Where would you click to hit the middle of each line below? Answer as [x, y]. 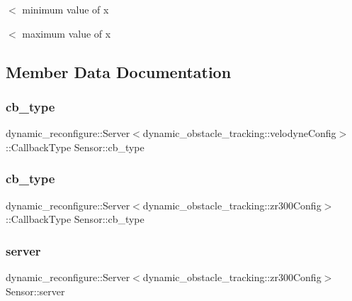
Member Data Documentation [119, 71]
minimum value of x [66, 9]
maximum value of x [67, 33]
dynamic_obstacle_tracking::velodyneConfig [239, 133]
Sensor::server [35, 291]
